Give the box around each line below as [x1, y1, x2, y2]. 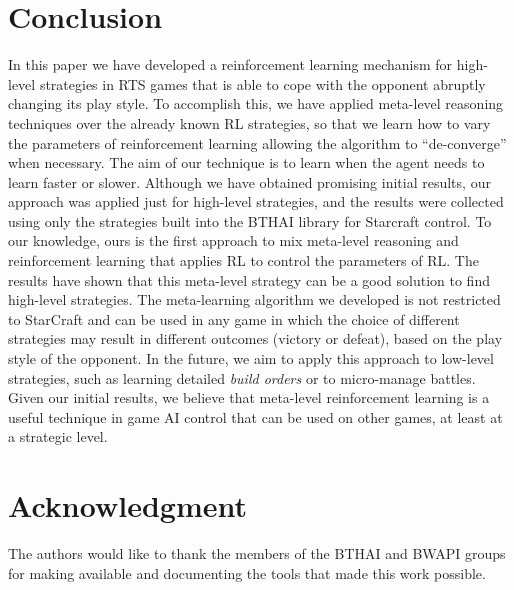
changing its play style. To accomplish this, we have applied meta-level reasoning [8, 93, 504, 114]
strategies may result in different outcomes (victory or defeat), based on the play [8, 328, 503, 349]
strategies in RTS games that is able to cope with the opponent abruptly [39, 73, 486, 94]
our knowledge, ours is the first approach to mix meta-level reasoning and [8, 230, 459, 251]
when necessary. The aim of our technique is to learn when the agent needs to [8, 152, 485, 173]
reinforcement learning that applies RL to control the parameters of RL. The [8, 250, 479, 271]
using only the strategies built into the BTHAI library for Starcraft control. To [8, 210, 492, 231]
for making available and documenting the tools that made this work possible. [8, 562, 486, 583]
